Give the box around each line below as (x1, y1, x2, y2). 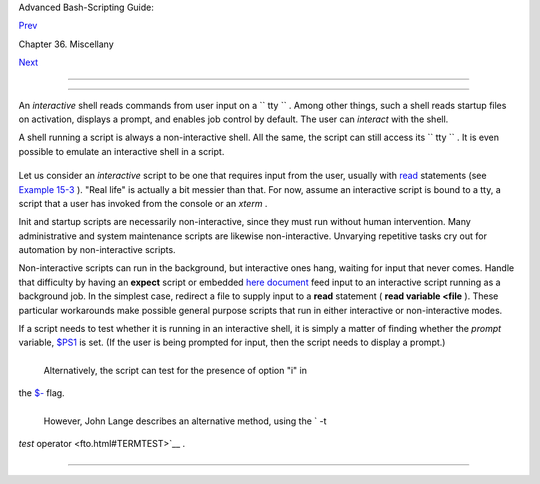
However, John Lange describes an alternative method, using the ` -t (43, 415, 327, 427)
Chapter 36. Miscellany (18, 38, 114, 50)
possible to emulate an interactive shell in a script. (18, 145, 225, 157)
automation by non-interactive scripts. (18, 244, 176, 256)
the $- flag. (18, 387, 65, 399)
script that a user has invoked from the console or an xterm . (18, 197, 268, 209)
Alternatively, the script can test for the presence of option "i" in (43, 364, 307, 376)
